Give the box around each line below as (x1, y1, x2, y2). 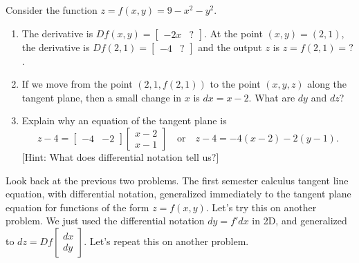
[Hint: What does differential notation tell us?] (21, 149, 219, 164)
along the (307, 77, 347, 91)
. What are (248, 90, 295, 104)
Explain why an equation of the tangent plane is (21, 113, 227, 128)
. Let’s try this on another (205, 199, 317, 214)
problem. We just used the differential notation (6, 213, 205, 228)
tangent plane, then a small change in (21, 90, 182, 104)
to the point (210, 77, 261, 91)
